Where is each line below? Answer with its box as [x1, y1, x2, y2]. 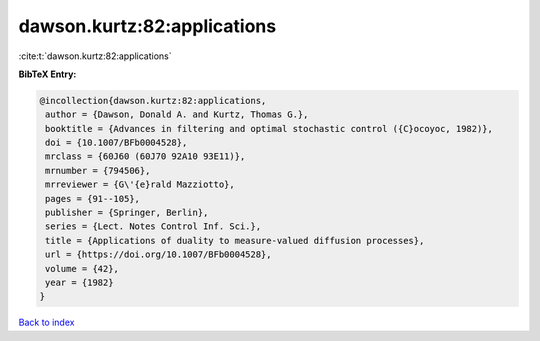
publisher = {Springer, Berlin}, [45, 207, 209, 219]
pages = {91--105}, [45, 193, 140, 204]
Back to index [18, 316, 75, 329]
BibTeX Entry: [18, 68, 77, 80]
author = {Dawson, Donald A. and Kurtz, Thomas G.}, [45, 109, 309, 120]
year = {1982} [45, 277, 114, 288]
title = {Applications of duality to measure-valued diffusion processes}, [45, 235, 425, 246]
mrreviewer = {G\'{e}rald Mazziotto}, [45, 179, 235, 190]
